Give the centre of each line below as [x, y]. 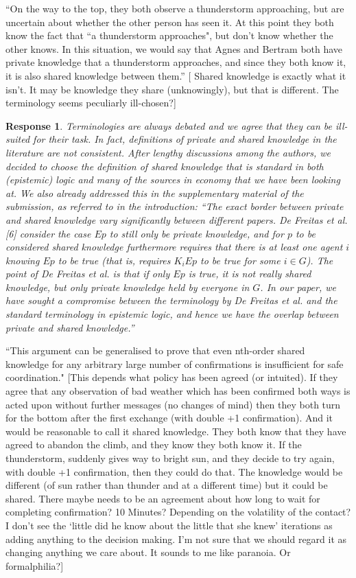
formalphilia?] [35, 565]
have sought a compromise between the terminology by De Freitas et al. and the [171, 300]
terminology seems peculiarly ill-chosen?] [91, 103]
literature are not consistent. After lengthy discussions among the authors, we [168, 152]
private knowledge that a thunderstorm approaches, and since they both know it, [176, 62]
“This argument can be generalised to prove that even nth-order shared [155, 350]
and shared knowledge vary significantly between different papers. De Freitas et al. [177, 219]
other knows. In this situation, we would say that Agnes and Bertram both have [174, 48]
